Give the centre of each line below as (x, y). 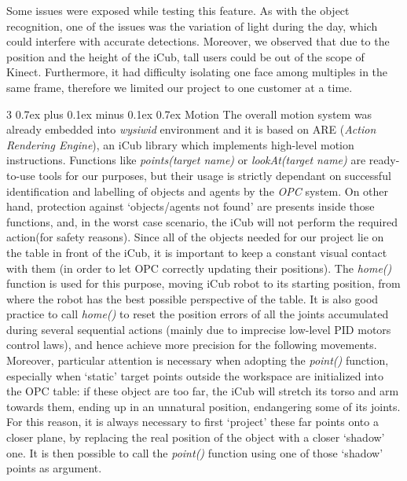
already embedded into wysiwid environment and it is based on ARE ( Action (191, 129)
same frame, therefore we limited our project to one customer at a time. (180, 87)
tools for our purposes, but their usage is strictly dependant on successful (215, 175)
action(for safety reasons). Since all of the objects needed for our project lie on (195, 237)
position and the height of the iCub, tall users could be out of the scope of (185, 56)
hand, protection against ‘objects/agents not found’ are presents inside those (191, 206)
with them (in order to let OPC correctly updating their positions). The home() (199, 268)
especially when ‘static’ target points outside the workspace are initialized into (195, 375)
